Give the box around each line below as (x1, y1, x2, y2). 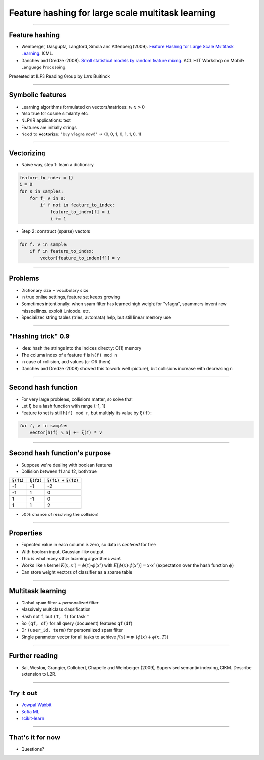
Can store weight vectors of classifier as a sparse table (21, 569, 132, 575)
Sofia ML (21, 709, 40, 715)
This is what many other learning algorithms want (21, 556, 121, 561)
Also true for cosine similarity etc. (21, 111, 89, 116)
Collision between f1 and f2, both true (21, 469, 97, 474)
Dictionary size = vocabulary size (21, 287, 88, 293)
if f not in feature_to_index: (40, 202, 115, 208)
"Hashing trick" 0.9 (9, 332, 70, 340)
